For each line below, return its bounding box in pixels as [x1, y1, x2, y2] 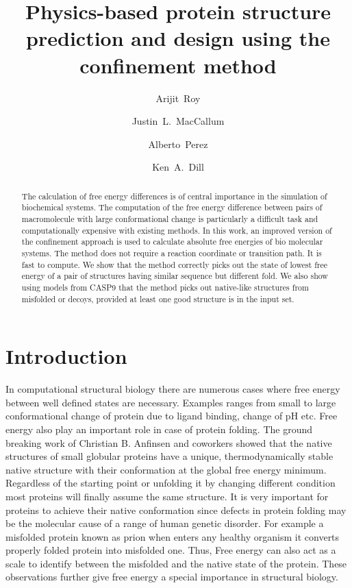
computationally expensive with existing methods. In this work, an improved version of [21, 224, 332, 236]
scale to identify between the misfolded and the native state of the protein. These [5, 556, 347, 570]
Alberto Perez [148, 136, 208, 151]
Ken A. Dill [152, 160, 204, 174]
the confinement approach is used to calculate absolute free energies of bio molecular [21, 236, 323, 247]
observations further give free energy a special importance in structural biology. [5, 569, 338, 584]
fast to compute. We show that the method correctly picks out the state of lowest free [21, 258, 328, 270]
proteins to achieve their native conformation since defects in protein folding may [5, 502, 347, 517]
